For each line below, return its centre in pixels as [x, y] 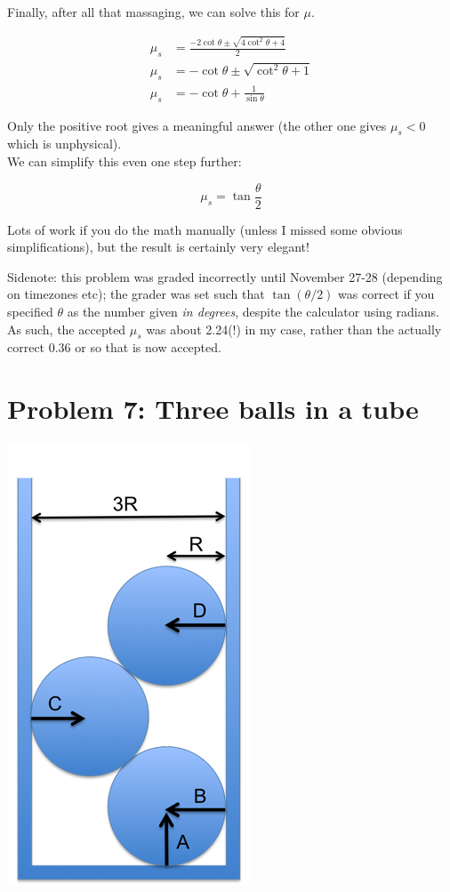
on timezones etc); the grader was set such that [136, 294]
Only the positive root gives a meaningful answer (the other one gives [197, 125]
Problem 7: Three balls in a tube [213, 409]
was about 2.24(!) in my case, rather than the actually [294, 329]
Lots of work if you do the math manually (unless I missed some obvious [205, 229]
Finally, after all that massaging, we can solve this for [153, 12]
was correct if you [386, 294]
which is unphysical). [64, 144]
